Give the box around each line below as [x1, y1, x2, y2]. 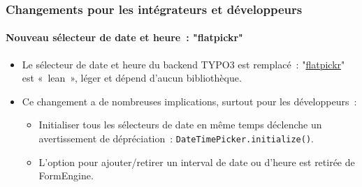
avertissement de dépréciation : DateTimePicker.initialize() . [38, 131, 314, 146]
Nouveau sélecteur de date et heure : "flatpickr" [6, 30, 243, 45]
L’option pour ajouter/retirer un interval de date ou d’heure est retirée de [38, 154, 355, 169]
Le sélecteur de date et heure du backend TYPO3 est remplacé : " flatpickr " [22, 57, 345, 71]
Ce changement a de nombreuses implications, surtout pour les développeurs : [22, 93, 357, 108]
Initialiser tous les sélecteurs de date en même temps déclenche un [38, 117, 322, 132]
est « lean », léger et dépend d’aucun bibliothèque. [22, 70, 242, 85]
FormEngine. [38, 168, 94, 183]
